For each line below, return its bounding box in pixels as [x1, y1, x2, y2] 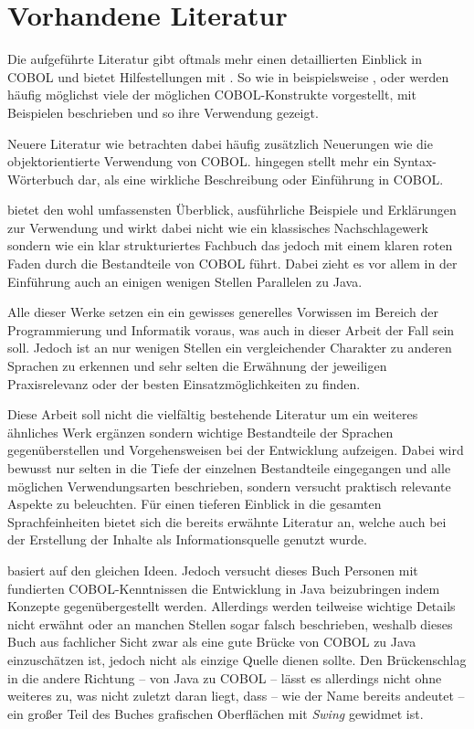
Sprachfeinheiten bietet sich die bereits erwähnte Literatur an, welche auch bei [7, 512, 447, 531]
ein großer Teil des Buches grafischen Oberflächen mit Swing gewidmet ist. [7, 703, 424, 723]
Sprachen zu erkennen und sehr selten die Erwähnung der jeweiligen [7, 356, 387, 375]
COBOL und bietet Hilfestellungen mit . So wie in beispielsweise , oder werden [7, 67, 449, 86]
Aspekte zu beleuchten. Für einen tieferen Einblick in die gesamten [7, 494, 382, 513]
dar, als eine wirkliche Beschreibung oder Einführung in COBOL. [78, 169, 444, 188]
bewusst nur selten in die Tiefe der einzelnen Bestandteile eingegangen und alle [7, 459, 451, 477]
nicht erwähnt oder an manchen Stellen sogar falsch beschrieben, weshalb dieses [7, 614, 453, 633]
